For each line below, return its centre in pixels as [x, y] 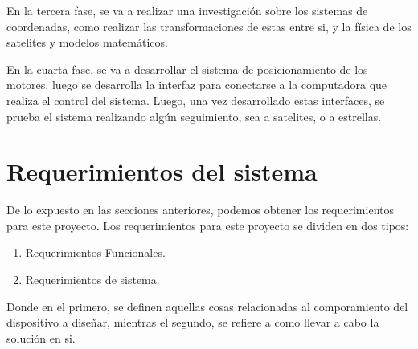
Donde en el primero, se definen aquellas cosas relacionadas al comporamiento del [207, 306]
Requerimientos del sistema [162, 171]
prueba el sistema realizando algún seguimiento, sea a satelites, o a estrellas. [194, 116]
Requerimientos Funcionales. [95, 252]
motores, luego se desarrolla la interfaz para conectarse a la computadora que [197, 85]
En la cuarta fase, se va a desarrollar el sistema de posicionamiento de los [187, 69]
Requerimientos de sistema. [92, 280]
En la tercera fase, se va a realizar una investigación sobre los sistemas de [187, 10]
